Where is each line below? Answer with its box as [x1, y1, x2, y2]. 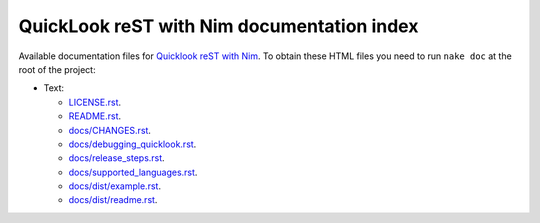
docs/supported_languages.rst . [68, 166, 198, 178]
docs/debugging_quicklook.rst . [68, 138, 197, 150]
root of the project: [18, 63, 96, 75]
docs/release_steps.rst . [68, 152, 165, 164]
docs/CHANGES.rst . [68, 124, 152, 136]
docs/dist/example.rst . [68, 180, 162, 192]
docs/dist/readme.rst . [68, 194, 158, 206]
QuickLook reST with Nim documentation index [18, 15, 419, 37]
